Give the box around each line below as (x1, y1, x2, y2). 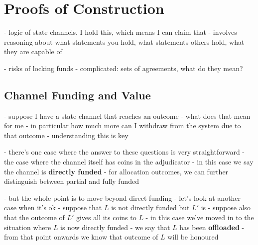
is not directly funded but (111, 202, 190, 213)
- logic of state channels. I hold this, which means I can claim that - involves (4, 27, 237, 37)
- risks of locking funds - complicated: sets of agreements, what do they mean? (4, 63, 243, 73)
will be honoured (167, 232, 219, 242)
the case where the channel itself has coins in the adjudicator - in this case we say (4, 157, 254, 167)
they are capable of (4, 46, 62, 57)
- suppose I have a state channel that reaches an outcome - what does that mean (4, 110, 251, 121)
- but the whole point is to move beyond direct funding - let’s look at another (4, 192, 241, 203)
